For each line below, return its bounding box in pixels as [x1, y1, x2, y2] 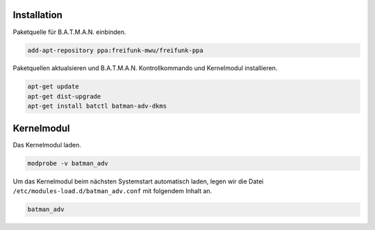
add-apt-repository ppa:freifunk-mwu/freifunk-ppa [27, 46, 204, 54]
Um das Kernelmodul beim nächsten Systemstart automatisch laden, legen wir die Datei [12, 177, 264, 186]
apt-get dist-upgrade [27, 92, 101, 100]
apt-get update [27, 83, 79, 90]
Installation [12, 9, 62, 21]
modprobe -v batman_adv [27, 159, 109, 167]
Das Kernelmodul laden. [12, 140, 81, 149]
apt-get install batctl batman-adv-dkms [27, 102, 167, 110]
